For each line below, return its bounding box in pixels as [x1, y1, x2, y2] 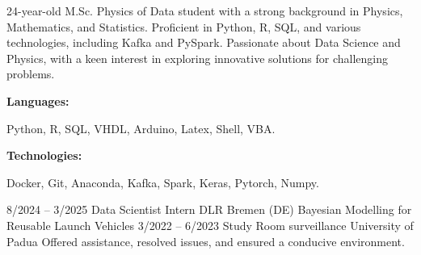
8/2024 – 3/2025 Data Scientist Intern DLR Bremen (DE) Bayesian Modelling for [6, 201, 412, 218]
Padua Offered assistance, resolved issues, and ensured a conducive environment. [6, 232, 405, 249]
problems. [6, 65, 55, 82]
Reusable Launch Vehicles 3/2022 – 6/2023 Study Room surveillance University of [6, 216, 414, 233]
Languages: [6, 92, 69, 109]
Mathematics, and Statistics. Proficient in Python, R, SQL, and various [6, 18, 361, 35]
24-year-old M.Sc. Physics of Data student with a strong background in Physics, [6, 2, 403, 19]
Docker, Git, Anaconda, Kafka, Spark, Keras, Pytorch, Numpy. [6, 173, 319, 190]
